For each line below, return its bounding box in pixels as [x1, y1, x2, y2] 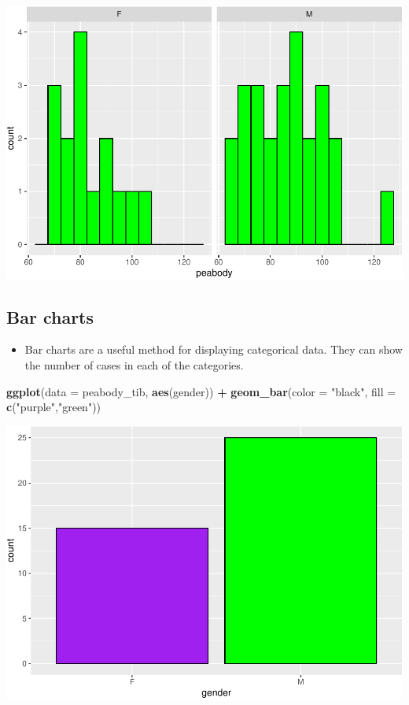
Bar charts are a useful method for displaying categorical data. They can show [24, 341, 403, 358]
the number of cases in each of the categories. [24, 357, 244, 373]
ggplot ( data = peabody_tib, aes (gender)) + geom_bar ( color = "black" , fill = [6, 383, 396, 399]
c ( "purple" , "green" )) [6, 399, 101, 415]
